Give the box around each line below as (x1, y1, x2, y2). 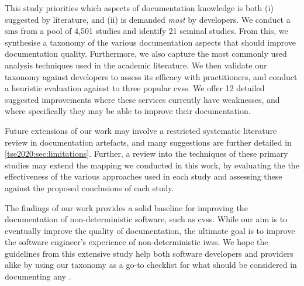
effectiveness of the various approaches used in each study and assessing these (5, 170, 282, 182)
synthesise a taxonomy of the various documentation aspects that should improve (5, 36, 296, 48)
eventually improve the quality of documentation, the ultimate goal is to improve (5, 224, 295, 236)
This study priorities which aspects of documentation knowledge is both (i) (5, 2, 274, 13)
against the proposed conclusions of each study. (5, 181, 174, 194)
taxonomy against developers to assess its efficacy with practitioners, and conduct (5, 70, 298, 82)
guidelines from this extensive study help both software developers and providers (5, 247, 293, 259)
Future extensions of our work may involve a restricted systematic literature (5, 124, 277, 136)
